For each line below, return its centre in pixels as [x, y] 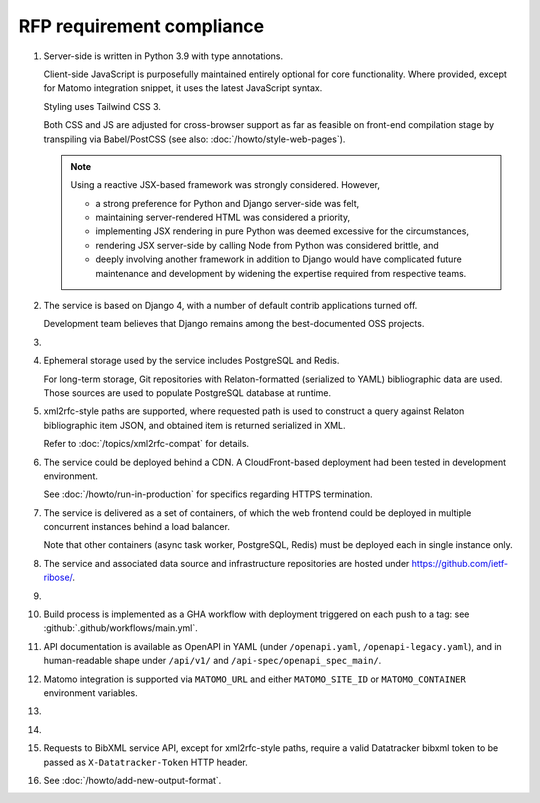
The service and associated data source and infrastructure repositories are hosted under [226, 563]
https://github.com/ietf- [460, 563]
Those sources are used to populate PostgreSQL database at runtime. [187, 392]
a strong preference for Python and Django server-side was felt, [227, 203]
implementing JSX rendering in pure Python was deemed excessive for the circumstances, [282, 231]
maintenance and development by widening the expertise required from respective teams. [281, 273]
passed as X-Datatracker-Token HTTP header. [146, 762]
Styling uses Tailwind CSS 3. [102, 106]
